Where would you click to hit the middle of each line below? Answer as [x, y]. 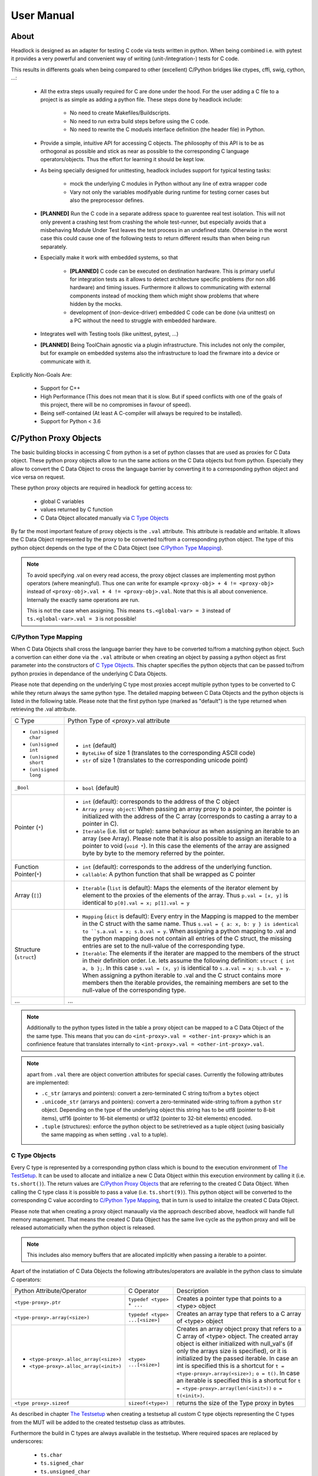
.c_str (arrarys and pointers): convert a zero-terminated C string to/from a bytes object [150, 1093]
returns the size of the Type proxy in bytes [236, 1403]
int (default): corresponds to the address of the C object [161, 801]
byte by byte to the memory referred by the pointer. [154, 853]
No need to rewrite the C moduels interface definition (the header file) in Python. [167, 129]
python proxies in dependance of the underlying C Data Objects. [89, 674]
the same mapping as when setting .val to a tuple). [105, 1135]
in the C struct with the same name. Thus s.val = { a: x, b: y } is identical [191, 923]
